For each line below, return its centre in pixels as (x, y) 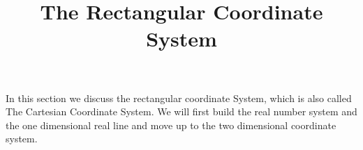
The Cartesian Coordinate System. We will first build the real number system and (181, 111)
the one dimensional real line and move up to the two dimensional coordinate (171, 125)
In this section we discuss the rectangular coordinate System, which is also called (179, 98)
